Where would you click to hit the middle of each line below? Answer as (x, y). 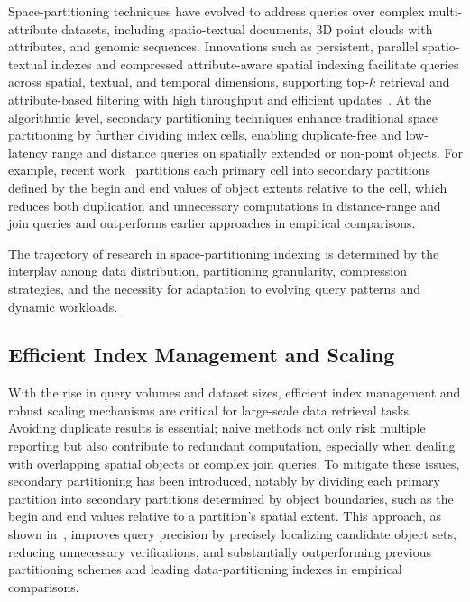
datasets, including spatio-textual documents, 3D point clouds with (247, 28)
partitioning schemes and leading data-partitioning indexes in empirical (205, 569)
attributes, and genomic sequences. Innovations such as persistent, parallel (213, 46)
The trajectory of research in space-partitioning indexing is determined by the (224, 253)
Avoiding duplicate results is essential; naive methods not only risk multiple (217, 428)
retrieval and (415, 82)
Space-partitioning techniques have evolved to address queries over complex (217, 11)
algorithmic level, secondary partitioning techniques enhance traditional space (223, 117)
